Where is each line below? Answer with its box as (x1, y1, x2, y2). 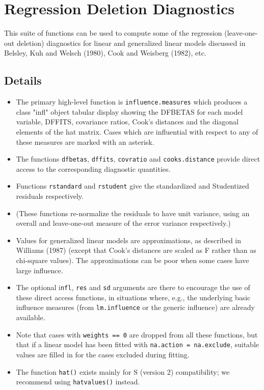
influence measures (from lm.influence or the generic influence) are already (16, 302, 255, 313)
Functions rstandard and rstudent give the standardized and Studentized (16, 180, 249, 191)
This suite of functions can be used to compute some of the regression (4, 28, 222, 38)
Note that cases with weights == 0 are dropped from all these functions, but (16, 329, 258, 340)
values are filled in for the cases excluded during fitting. (16, 349, 190, 360)
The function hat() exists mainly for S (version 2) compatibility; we (16, 366, 230, 377)
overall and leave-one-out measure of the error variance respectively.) (16, 218, 231, 228)
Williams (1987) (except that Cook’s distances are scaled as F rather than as (16, 245, 256, 255)
